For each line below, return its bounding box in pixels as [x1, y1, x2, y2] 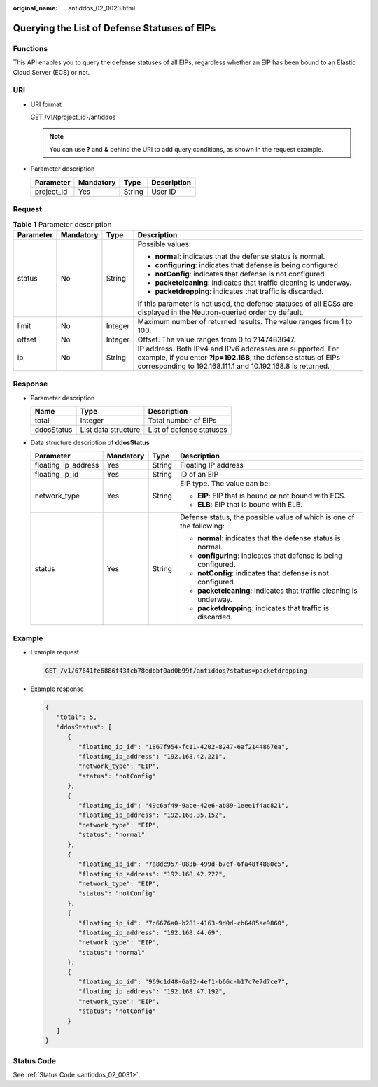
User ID [151, 186, 176, 196]
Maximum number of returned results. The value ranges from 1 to [137, 316, 353, 326]
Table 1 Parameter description [13, 219, 112, 229]
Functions [13, 43, 48, 53]
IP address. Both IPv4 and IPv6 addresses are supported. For [137, 344, 339, 353]
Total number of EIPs [148, 415, 217, 425]
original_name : [13, 4, 58, 12]
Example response [30, 685, 84, 693]
